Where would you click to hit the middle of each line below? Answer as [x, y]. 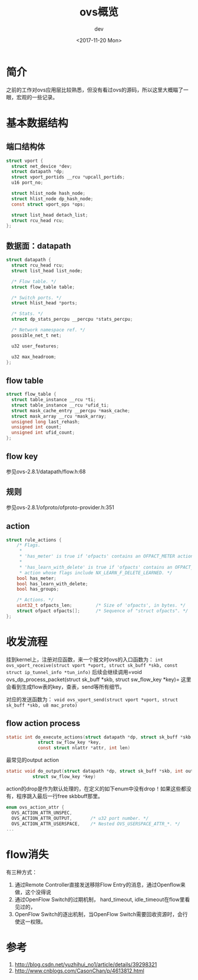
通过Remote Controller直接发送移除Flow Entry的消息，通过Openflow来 [100, 885]
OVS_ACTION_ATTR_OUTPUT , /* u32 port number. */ [80, 818]
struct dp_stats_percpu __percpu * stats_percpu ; [72, 320]
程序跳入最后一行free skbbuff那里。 [60, 796]
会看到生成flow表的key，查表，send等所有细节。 [65, 686]
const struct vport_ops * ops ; [48, 204]
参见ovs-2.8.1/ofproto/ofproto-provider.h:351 [60, 507]
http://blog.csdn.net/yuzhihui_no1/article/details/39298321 [86, 965]
